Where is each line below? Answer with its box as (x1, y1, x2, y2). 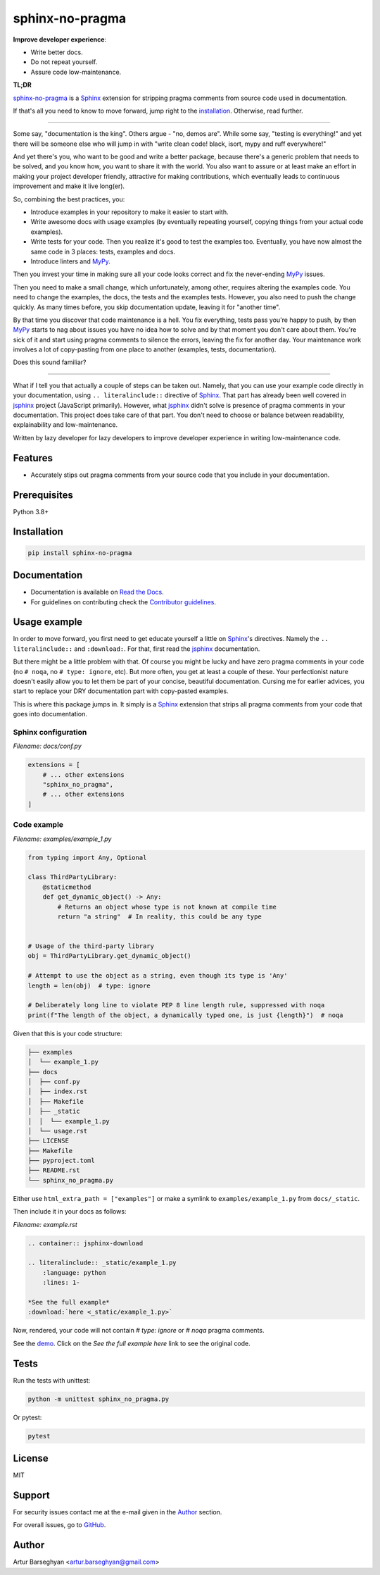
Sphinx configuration (13, 727, 87, 737)
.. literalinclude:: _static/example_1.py (27, 1259, 177, 1267)
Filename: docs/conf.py (13, 742, 82, 750)
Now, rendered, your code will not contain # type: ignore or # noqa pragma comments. (13, 1326, 265, 1335)
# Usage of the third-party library (27, 942, 155, 950)
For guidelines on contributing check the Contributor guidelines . (30, 597, 216, 606)
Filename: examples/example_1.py (13, 835, 112, 843)
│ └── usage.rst (27, 1127, 88, 1135)
